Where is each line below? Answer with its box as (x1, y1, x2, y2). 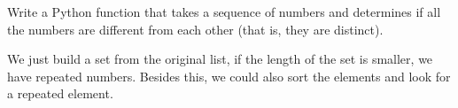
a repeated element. (7, 84, 113, 103)
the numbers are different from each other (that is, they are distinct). (7, 19, 384, 38)
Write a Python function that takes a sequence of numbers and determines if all (7, 3, 441, 20)
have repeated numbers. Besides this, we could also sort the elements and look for (7, 66, 451, 85)
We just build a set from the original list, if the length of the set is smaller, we (7, 50, 433, 68)
